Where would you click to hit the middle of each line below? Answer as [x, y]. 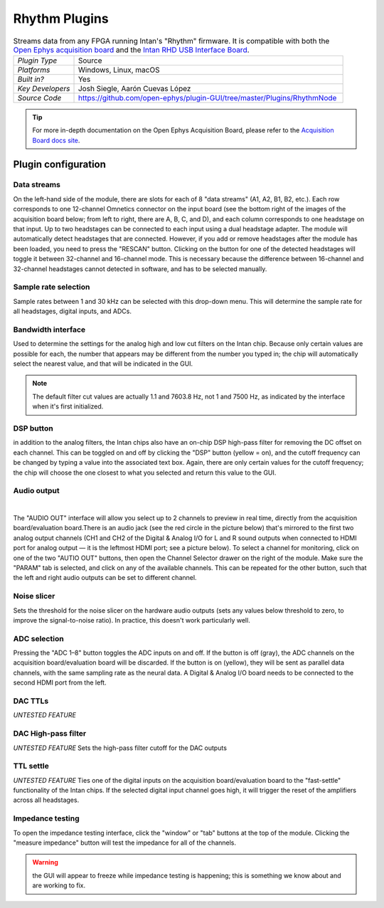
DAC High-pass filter [50, 734]
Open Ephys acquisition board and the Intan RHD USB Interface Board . [131, 50]
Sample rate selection [52, 287]
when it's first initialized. [68, 406]
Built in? [31, 79]
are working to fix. [59, 885]
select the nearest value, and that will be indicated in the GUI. [103, 364]
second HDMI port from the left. [60, 682]
